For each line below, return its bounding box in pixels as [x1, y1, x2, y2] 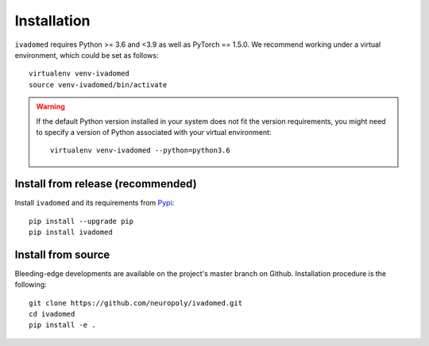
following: [14, 280, 47, 290]
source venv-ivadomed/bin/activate [29, 80, 168, 89]
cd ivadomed [29, 309, 75, 319]
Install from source [14, 248, 110, 261]
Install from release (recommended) [14, 177, 198, 190]
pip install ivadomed [29, 227, 113, 236]
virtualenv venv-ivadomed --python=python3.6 [50, 146, 230, 155]
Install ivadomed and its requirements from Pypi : [14, 198, 175, 208]
